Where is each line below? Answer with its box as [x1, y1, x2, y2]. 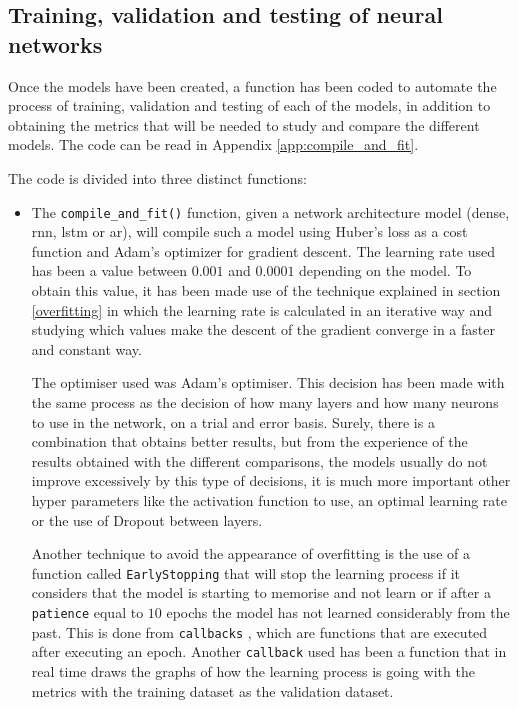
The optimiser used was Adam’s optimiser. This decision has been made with [31, 372, 505, 393]
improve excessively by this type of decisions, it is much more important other [31, 470, 511, 491]
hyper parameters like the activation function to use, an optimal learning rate [31, 489, 507, 510]
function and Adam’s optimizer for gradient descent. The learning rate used [31, 240, 496, 261]
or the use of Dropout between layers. [31, 509, 263, 530]
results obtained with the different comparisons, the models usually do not [31, 450, 488, 471]
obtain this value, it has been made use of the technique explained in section [31, 280, 501, 300]
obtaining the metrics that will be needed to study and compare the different [8, 114, 480, 135]
